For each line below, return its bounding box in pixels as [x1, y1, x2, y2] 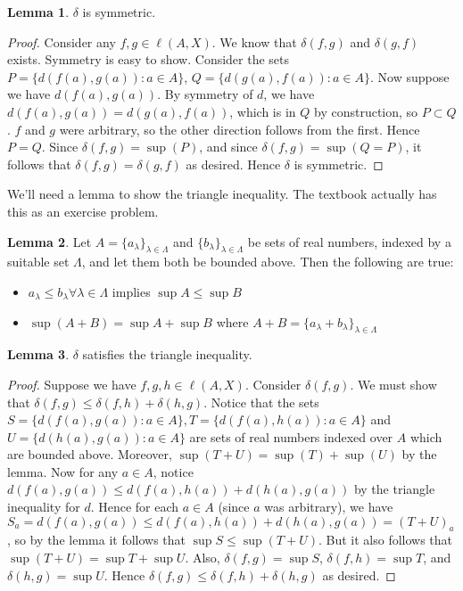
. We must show [350, 374, 437, 393]
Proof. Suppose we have [7, 374, 136, 393]
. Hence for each [90, 497, 179, 516]
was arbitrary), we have [264, 497, 393, 516]
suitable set [7, 252, 70, 271]
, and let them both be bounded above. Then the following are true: [81, 252, 454, 271]
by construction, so [314, 102, 418, 120]
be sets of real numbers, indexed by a [247, 232, 451, 250]
